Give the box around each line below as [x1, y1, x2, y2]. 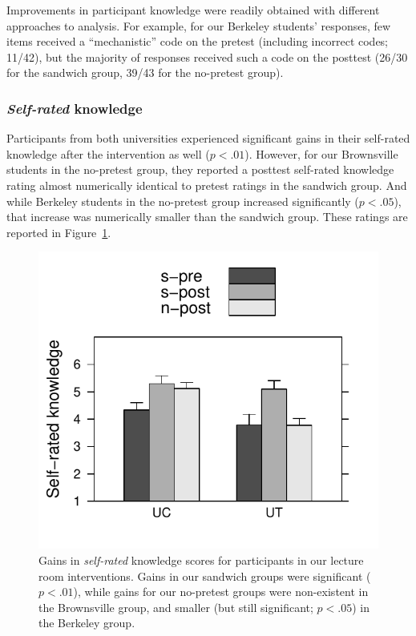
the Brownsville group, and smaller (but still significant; [38, 598, 313, 615]
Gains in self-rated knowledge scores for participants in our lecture [38, 551, 364, 568]
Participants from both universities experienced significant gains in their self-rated [6, 130, 410, 147]
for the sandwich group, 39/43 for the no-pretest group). [6, 64, 284, 81]
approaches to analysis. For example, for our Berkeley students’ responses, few [6, 17, 391, 34]
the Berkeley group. [38, 614, 135, 631]
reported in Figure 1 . [6, 223, 111, 240]
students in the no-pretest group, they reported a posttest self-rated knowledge [6, 161, 394, 178]
